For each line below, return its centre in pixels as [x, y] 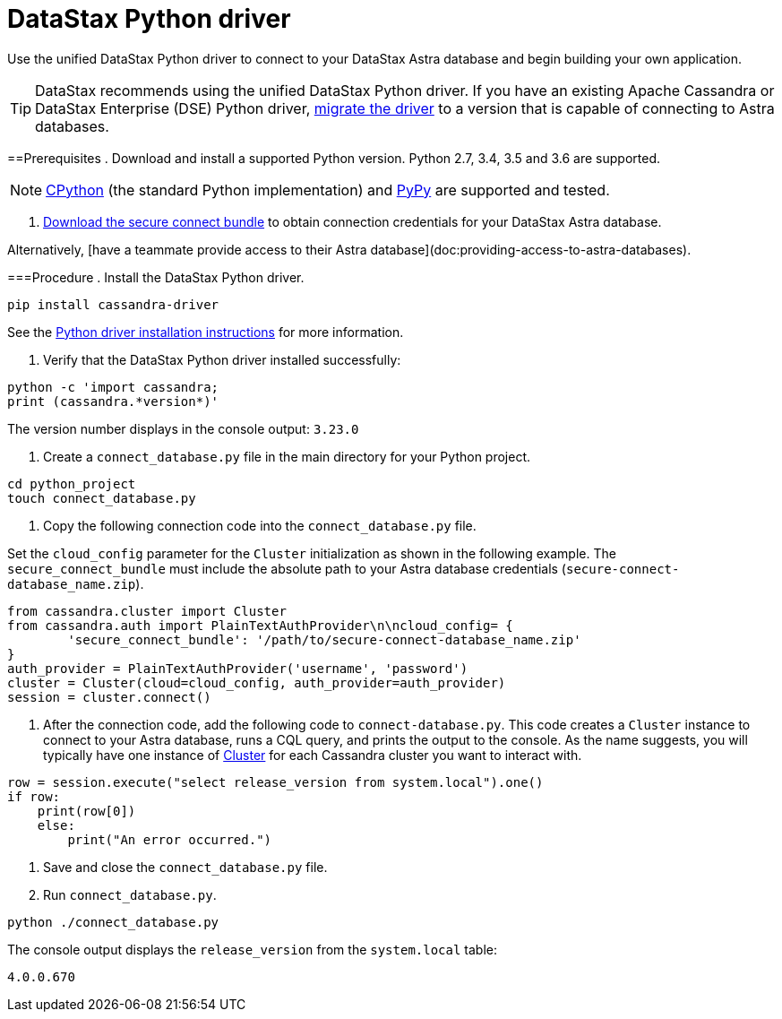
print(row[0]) [86, 811]
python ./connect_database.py [113, 922]
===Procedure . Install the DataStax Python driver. [156, 277]
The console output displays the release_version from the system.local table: [253, 949]
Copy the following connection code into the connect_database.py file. [260, 525]
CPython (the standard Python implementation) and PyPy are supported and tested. [328, 190]
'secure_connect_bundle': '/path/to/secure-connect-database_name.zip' [324, 639]
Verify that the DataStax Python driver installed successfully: [222, 359]
